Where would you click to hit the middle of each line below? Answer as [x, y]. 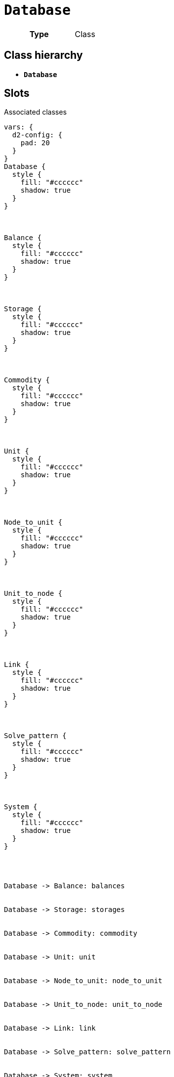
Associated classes [35, 112]
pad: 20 [35, 143]
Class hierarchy [43, 55]
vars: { [19, 127]
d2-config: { [37, 135]
